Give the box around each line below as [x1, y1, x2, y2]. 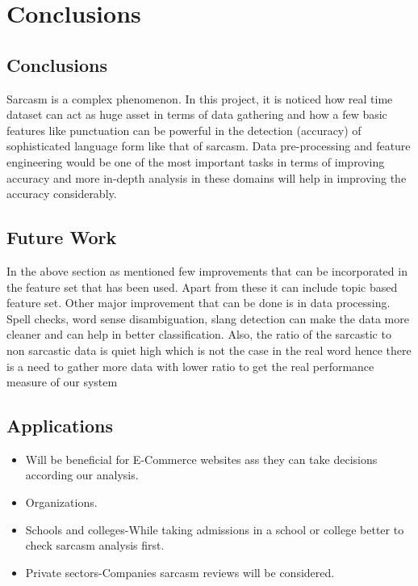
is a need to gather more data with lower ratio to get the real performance [6, 357, 374, 374]
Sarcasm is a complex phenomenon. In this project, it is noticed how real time [6, 90, 393, 107]
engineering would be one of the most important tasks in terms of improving [6, 153, 385, 170]
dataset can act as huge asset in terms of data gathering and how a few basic [6, 106, 387, 123]
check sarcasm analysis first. [25, 537, 165, 554]
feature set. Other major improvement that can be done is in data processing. [6, 294, 391, 311]
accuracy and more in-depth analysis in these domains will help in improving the [6, 169, 407, 186]
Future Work [6, 225, 117, 250]
